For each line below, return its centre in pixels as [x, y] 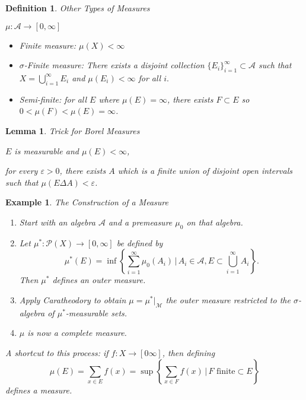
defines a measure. [39, 390]
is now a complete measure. [77, 333]
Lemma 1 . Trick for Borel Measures [73, 130]
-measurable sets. [96, 312]
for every [22, 171]
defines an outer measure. [99, 280]
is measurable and [47, 150]
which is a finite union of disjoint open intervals [205, 171]
